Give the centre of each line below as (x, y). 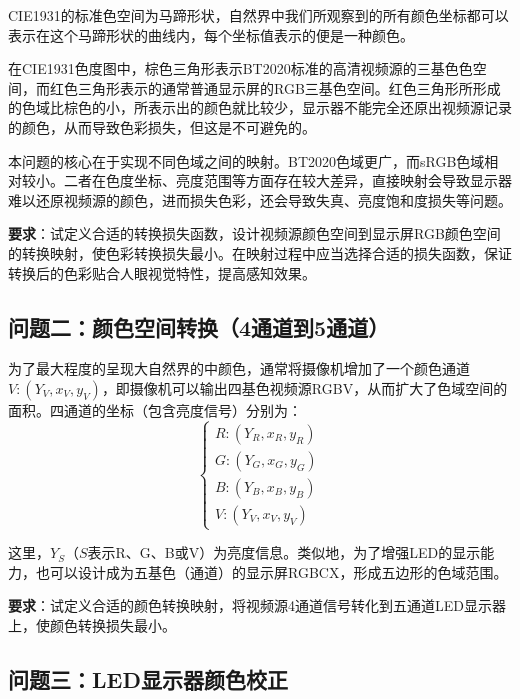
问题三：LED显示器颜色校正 (148, 678)
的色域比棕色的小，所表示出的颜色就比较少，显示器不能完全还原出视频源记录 (260, 107)
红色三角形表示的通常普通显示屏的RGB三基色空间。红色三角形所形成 (275, 87)
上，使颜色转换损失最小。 (92, 624)
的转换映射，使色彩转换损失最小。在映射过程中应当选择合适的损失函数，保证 (260, 252)
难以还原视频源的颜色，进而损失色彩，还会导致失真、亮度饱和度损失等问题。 (260, 199)
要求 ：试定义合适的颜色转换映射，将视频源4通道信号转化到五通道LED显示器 (257, 605)
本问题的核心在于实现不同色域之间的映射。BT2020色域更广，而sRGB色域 (246, 160)
